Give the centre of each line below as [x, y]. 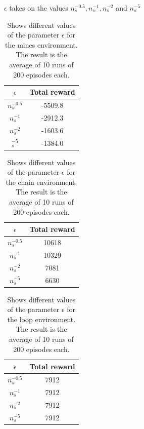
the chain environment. [41, 182]
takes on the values [39, 8]
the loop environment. [41, 319]
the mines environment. [41, 44]
